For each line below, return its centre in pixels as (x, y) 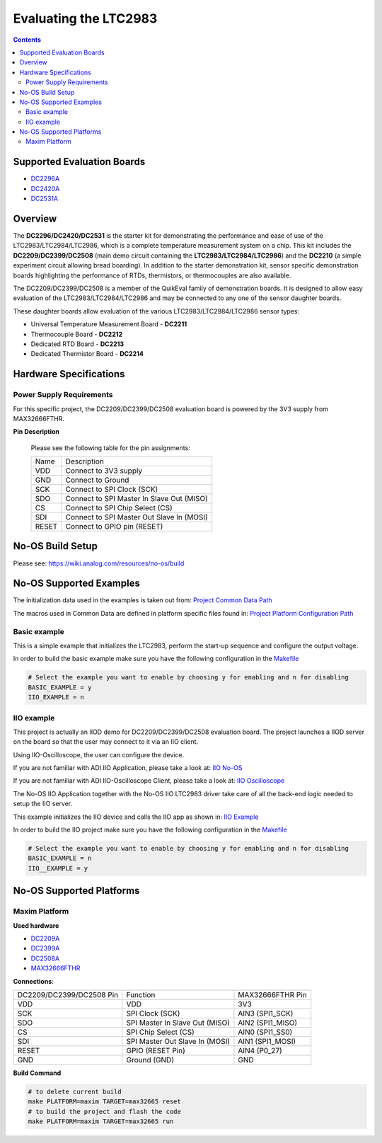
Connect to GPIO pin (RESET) (114, 527)
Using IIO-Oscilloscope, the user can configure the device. (99, 754)
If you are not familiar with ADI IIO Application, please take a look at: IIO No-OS (128, 768)
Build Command (37, 1073)
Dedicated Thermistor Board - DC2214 (87, 354)
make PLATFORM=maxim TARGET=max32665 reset (105, 1102)
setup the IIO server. (43, 804)
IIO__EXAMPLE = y (58, 868)
